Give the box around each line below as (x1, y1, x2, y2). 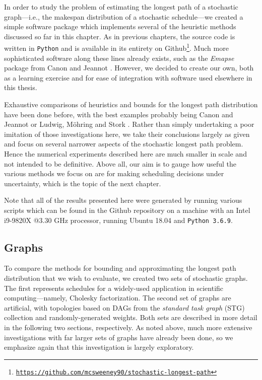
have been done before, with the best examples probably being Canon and (4, 109, 233, 119)
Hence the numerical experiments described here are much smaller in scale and (4, 148, 247, 159)
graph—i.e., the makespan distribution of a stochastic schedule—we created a (4, 11, 243, 22)
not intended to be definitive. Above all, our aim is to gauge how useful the (4, 158, 237, 169)
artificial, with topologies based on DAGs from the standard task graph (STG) (4, 302, 245, 313)
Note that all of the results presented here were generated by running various (4, 195, 242, 205)
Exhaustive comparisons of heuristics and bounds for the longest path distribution (4, 99, 258, 110)
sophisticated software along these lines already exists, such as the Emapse (4, 52, 234, 63)
